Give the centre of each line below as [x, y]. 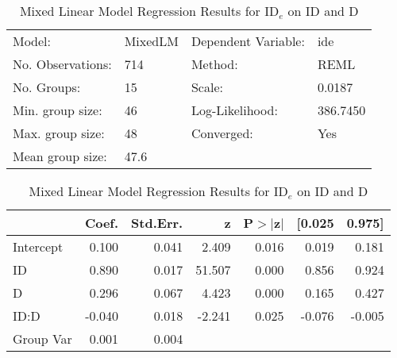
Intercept [38, 246]
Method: [214, 64]
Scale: [207, 87]
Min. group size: [58, 110]
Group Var [42, 339]
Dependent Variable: [248, 41]
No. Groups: [47, 87]
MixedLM [151, 41]
